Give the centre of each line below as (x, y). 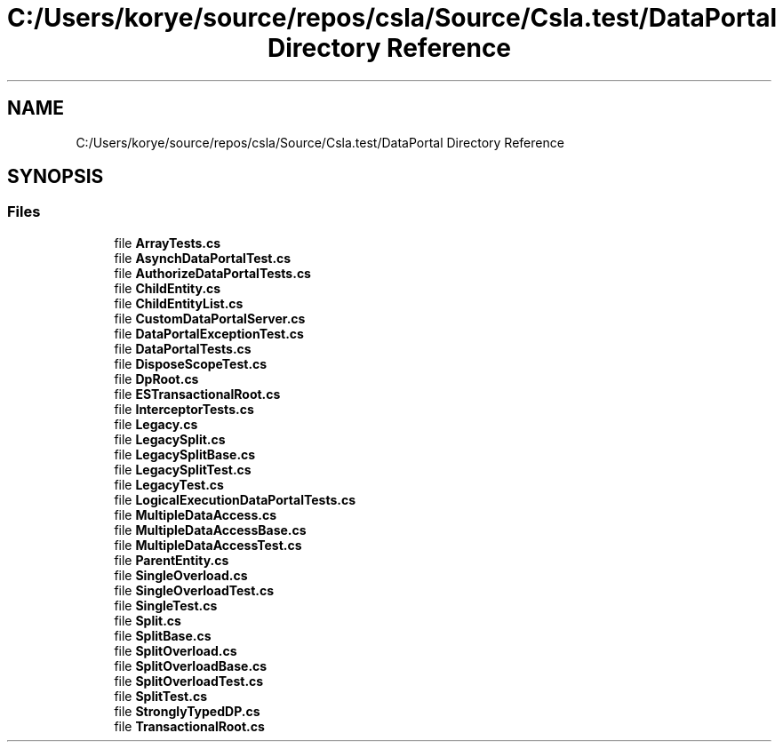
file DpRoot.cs (156, 378)
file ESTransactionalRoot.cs (197, 394)
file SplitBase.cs (163, 635)
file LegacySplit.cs (170, 439)
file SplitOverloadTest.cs (189, 681)
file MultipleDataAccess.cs (196, 514)
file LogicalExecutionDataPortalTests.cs (235, 499)
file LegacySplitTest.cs (183, 469)
